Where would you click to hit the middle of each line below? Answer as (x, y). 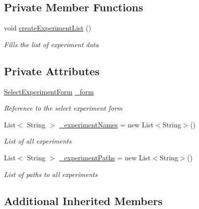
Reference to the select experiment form (63, 108)
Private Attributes (52, 71)
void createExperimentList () (48, 28)
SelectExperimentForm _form (49, 91)
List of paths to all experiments (51, 174)
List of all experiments (38, 141)
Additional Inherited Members (83, 200)
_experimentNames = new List (106, 124)
